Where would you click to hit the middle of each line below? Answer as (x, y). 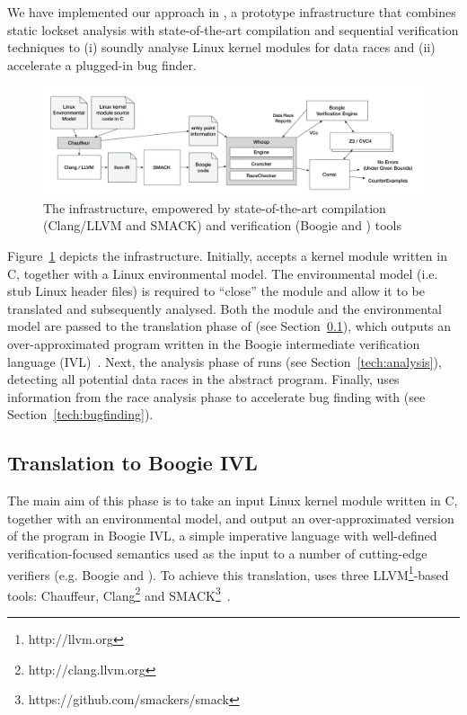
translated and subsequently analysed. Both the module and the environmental (225, 308)
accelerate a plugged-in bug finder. (102, 64)
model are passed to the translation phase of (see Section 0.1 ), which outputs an (229, 326)
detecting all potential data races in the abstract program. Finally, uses (203, 379)
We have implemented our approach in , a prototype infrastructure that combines (232, 12)
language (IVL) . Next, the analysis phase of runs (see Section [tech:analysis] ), (225, 361)
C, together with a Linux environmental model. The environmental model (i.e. (223, 273)
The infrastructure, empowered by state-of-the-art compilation (215, 207)
